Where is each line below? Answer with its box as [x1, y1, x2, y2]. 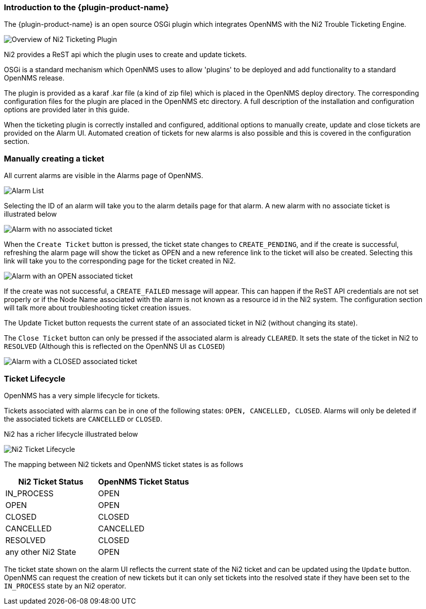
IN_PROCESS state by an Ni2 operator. [4, 581, 126, 590]
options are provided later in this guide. [4, 105, 130, 114]
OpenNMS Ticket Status [98, 476, 189, 487]
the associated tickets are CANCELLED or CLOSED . [4, 414, 162, 423]
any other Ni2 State [5, 547, 76, 557]
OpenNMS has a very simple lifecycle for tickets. [4, 391, 160, 400]
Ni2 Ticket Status [18, 476, 83, 487]
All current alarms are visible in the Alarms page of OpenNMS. [4, 171, 203, 180]
